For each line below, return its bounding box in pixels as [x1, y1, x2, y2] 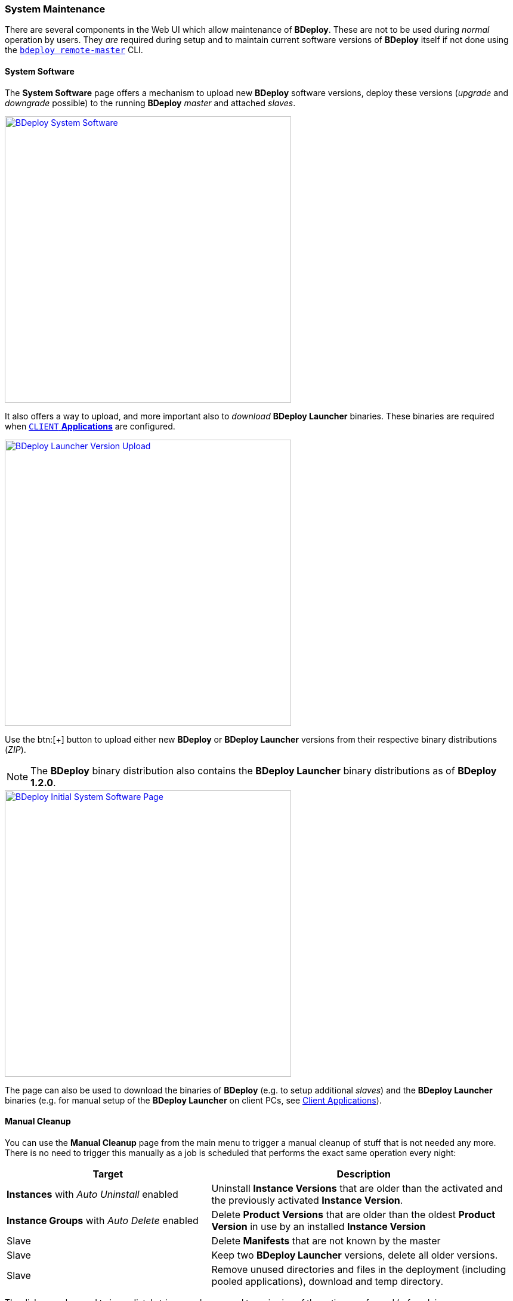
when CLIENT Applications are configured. [5, 421, 175, 431]
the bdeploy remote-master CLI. [5, 45, 143, 55]
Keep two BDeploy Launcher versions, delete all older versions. [211, 1249, 498, 1261]
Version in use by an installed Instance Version [211, 1220, 426, 1232]
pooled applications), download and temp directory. [211, 1275, 443, 1287]
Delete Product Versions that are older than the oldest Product [211, 1208, 496, 1220]
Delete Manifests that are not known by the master [211, 1234, 441, 1247]
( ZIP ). [5, 744, 26, 755]
